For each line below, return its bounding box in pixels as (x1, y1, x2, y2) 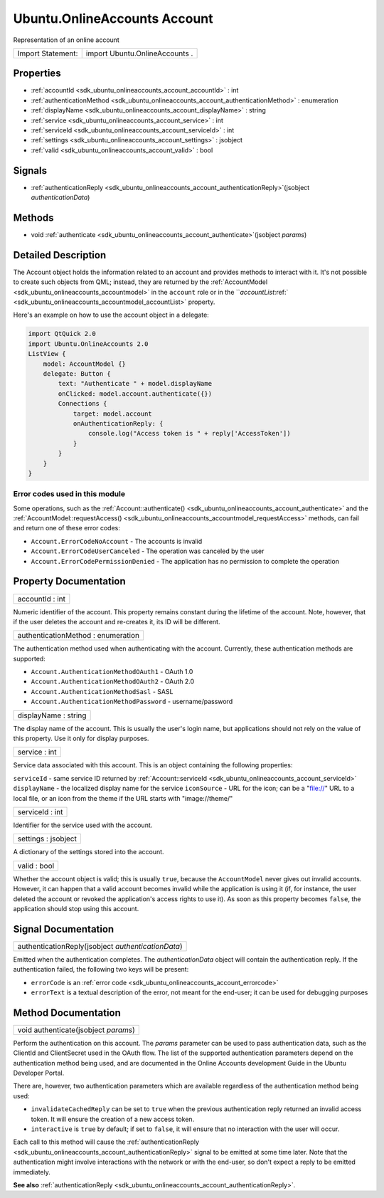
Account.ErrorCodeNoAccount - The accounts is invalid (31, 537, 203, 545)
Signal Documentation (13, 923, 114, 935)
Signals (13, 164, 48, 177)
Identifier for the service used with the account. (13, 821, 153, 829)
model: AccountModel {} (43, 359, 126, 368)
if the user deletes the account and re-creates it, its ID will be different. (13, 617, 220, 626)
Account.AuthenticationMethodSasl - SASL (31, 687, 174, 695)
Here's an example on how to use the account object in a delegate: (13, 310, 209, 320)
